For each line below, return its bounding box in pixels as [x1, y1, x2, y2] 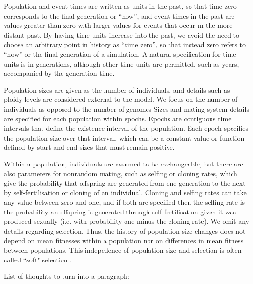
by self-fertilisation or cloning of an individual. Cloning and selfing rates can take [4, 187, 247, 197]
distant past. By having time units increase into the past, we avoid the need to [4, 29, 240, 40]
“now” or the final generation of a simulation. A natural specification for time [4, 48, 236, 59]
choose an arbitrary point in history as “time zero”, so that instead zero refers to [4, 39, 246, 49]
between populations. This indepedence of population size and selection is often [4, 245, 242, 255]
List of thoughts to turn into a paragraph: [4, 271, 129, 281]
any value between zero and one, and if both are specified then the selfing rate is [4, 197, 245, 207]
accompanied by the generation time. [4, 68, 115, 78]
